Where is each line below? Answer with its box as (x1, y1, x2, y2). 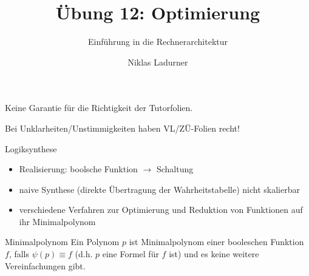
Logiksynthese (5, 142, 57, 155)
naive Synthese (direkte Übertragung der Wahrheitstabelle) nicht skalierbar (19, 183, 300, 195)
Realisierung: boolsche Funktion (19, 163, 138, 175)
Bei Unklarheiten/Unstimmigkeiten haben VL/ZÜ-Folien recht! (5, 121, 240, 134)
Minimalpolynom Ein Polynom (5, 235, 120, 248)
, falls (8, 247, 30, 260)
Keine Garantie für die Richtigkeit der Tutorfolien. (5, 101, 193, 114)
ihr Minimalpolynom (19, 215, 96, 227)
